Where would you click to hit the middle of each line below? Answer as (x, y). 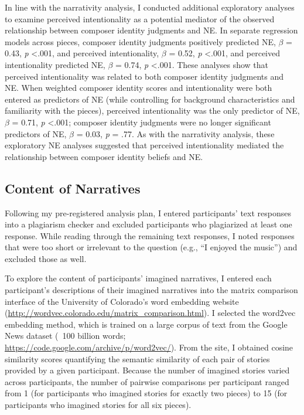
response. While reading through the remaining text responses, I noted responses (150, 235)
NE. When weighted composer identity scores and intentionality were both (139, 88)
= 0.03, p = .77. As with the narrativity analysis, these (175, 133)
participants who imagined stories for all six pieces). (98, 405)
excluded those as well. (46, 258)
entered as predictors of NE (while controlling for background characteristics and (150, 99)
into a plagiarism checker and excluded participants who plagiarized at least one (148, 224)
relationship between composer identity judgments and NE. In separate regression (151, 30)
